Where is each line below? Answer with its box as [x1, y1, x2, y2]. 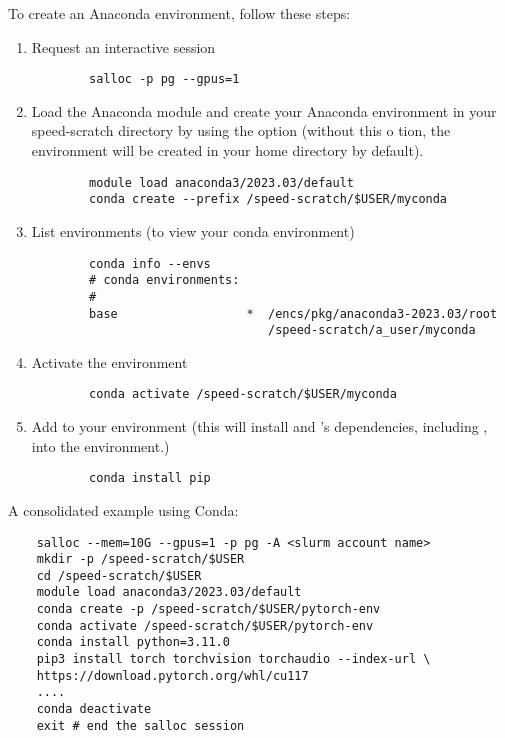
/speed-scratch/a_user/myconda [268, 323, 476, 338]
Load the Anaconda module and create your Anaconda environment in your [31, 100, 497, 121]
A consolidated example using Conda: [8, 499, 239, 520]
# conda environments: [89, 273, 240, 288]
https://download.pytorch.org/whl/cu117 [36, 668, 309, 683]
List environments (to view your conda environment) [31, 220, 355, 241]
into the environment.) [31, 435, 170, 456]
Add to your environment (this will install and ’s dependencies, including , [31, 416, 488, 437]
